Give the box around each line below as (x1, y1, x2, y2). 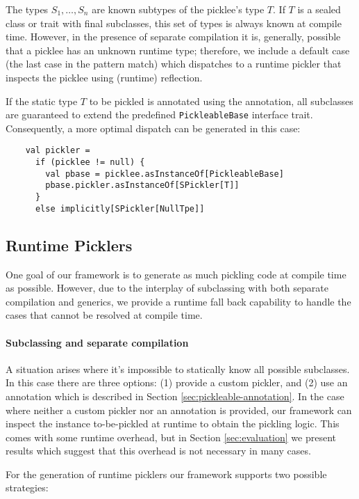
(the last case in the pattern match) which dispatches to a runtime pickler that (6, 56, 342, 71)
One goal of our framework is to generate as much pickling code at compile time (6, 267, 347, 281)
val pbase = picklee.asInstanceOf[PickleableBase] (45, 168, 284, 179)
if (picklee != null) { (35, 157, 145, 168)
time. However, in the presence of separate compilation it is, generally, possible (6, 29, 341, 44)
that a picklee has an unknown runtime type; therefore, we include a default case (6, 42, 350, 57)
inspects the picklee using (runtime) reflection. (6, 70, 203, 84)
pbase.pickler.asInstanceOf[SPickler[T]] (45, 180, 240, 191)
